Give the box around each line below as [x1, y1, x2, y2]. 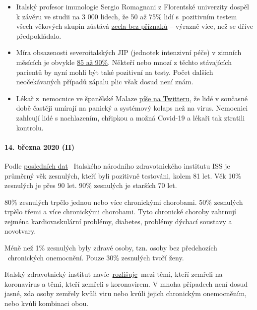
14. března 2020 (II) [4, 141, 74, 152]
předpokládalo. [16, 30, 62, 41]
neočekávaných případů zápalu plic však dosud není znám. [16, 76, 193, 87]
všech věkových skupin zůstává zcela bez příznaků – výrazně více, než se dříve [16, 21, 253, 31]
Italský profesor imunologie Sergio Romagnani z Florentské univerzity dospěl [16, 1, 249, 11]
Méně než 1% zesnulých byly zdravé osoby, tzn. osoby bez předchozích [4, 243, 217, 253]
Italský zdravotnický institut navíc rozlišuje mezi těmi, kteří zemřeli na [4, 269, 223, 279]
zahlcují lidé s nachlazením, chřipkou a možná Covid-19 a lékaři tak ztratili [16, 112, 245, 123]
